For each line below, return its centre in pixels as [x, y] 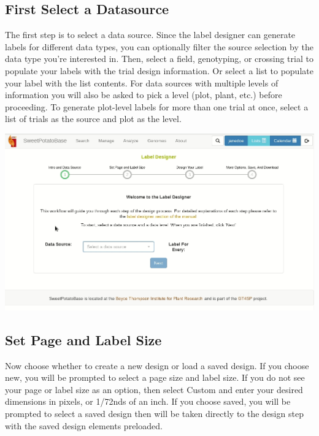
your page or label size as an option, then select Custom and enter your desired [154, 389]
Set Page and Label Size [83, 339]
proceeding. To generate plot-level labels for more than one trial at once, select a [157, 106]
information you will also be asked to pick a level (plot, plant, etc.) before [144, 95]
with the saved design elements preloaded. [84, 425]
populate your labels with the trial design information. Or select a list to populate [159, 70]
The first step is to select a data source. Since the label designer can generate [150, 35]
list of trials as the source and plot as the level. [93, 119]
